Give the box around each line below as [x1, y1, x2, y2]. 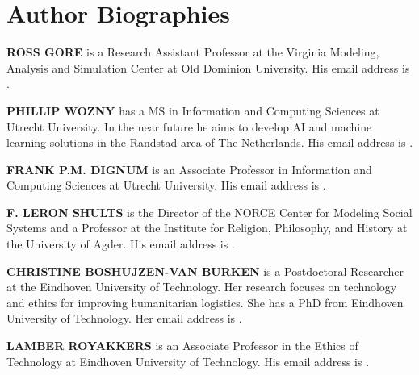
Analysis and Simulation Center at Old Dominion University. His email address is [6, 59, 410, 76]
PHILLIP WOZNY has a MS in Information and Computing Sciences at [6, 102, 379, 119]
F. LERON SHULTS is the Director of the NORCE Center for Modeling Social [6, 203, 413, 220]
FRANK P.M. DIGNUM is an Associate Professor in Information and [6, 160, 372, 177]
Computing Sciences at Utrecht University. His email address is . [6, 177, 326, 194]
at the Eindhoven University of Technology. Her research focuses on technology [6, 278, 397, 295]
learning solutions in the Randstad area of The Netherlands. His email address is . [6, 134, 413, 151]
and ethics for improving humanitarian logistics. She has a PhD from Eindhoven [6, 294, 404, 310]
